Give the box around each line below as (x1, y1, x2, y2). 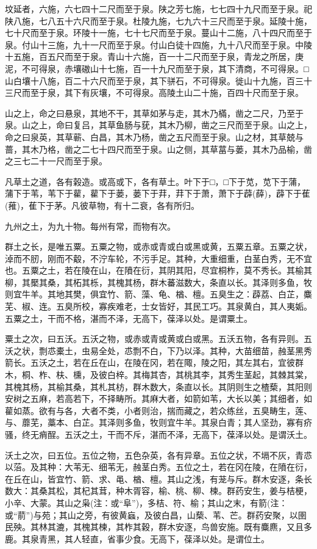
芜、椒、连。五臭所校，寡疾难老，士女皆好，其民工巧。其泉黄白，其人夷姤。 (5, 300, 312, 313)
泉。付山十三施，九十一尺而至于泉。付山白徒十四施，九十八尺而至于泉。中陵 (5, 38, 312, 51)
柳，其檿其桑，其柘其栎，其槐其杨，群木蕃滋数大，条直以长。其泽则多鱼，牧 (5, 275, 312, 288)
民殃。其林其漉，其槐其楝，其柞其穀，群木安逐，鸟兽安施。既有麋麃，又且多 (5, 520, 312, 533)
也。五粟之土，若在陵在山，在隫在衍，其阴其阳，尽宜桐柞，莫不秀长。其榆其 (5, 264, 312, 277)
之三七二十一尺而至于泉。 (5, 155, 107, 167)
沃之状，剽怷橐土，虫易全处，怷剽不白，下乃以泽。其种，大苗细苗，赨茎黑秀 (5, 344, 312, 357)
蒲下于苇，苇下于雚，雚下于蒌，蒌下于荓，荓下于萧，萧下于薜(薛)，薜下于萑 (5, 187, 310, 200)
